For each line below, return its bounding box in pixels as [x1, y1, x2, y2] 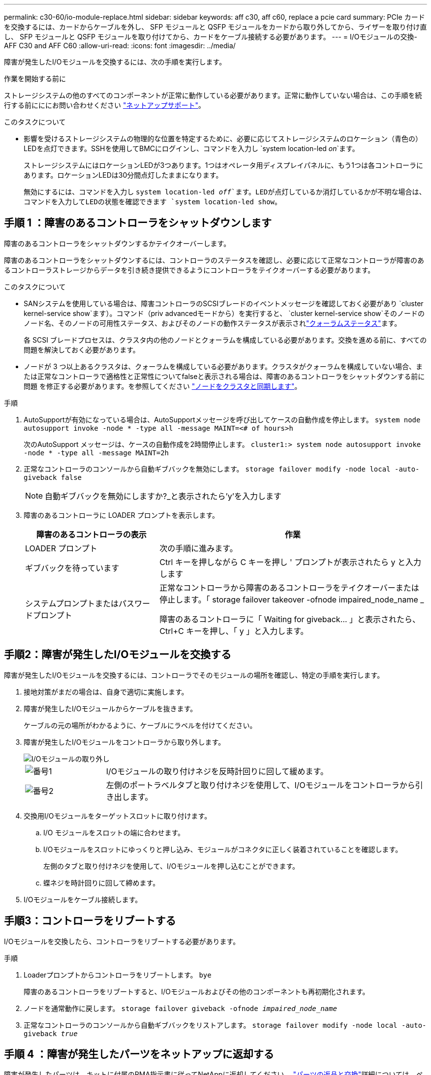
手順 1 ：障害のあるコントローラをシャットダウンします [4, 217, 272, 229]
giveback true [24, 1029, 78, 1038]
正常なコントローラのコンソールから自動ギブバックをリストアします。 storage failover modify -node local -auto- [24, 1020, 427, 1029]
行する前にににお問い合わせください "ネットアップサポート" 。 [4, 101, 205, 109]
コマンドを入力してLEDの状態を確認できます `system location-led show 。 [24, 197, 282, 206]
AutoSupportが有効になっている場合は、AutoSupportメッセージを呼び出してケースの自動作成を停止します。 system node [24, 415, 421, 424]
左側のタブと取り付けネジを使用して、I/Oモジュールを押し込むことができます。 [43, 861, 300, 870]
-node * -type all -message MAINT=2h [24, 448, 169, 457]
